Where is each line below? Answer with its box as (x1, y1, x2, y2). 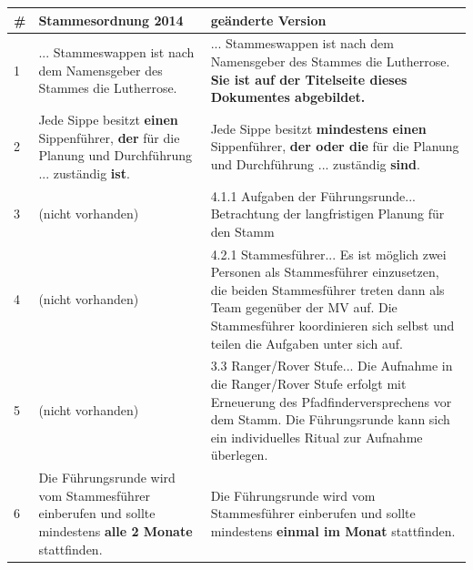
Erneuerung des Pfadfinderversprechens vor (210, 392, 452, 411)
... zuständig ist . (38, 163, 130, 182)
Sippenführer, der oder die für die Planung (210, 137, 459, 156)
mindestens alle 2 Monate (38, 522, 193, 541)
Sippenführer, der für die (38, 127, 180, 147)
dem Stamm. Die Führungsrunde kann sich (210, 410, 450, 429)
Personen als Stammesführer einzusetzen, (210, 262, 439, 281)
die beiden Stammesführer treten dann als (210, 280, 445, 299)
